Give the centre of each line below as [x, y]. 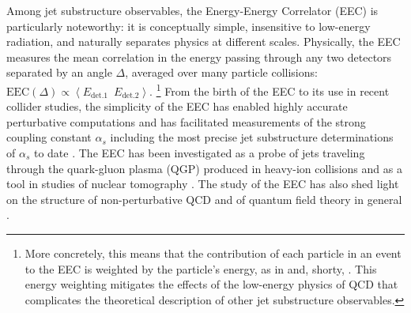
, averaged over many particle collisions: [221, 72]
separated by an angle [59, 72]
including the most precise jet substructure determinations [252, 137]
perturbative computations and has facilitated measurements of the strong [186, 121]
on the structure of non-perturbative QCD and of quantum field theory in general [204, 199]
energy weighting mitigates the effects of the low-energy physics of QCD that [211, 284]
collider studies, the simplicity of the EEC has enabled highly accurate [177, 106]
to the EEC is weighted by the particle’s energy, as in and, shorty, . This [201, 268]
